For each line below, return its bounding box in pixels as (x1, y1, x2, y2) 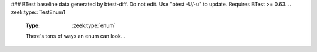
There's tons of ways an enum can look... (25, 32, 126, 40)
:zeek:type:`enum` (72, 22, 116, 29)
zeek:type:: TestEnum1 (11, 9, 66, 16)
